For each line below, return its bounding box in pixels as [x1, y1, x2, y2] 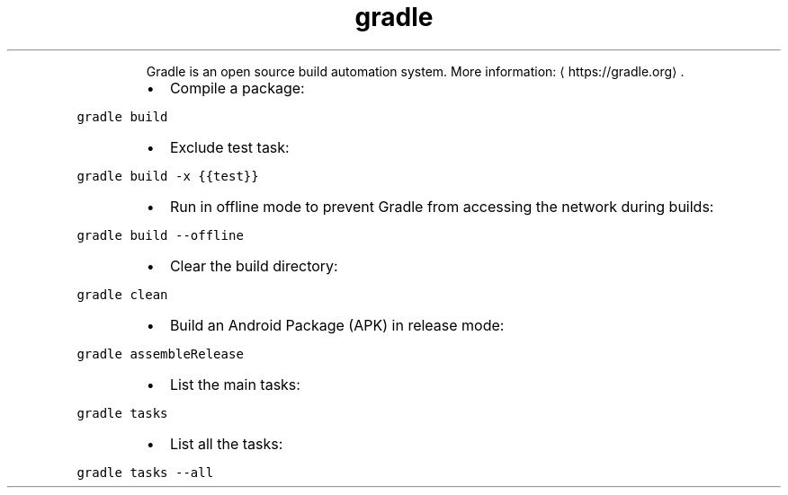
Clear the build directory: [169, 256, 338, 275]
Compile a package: [169, 78, 305, 97]
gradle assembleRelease [76, 346, 244, 361]
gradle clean [76, 287, 168, 302]
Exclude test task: [169, 137, 290, 156]
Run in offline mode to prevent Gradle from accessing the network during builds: [169, 197, 714, 216]
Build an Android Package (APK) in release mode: [169, 315, 505, 334]
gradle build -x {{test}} [76, 168, 259, 183]
